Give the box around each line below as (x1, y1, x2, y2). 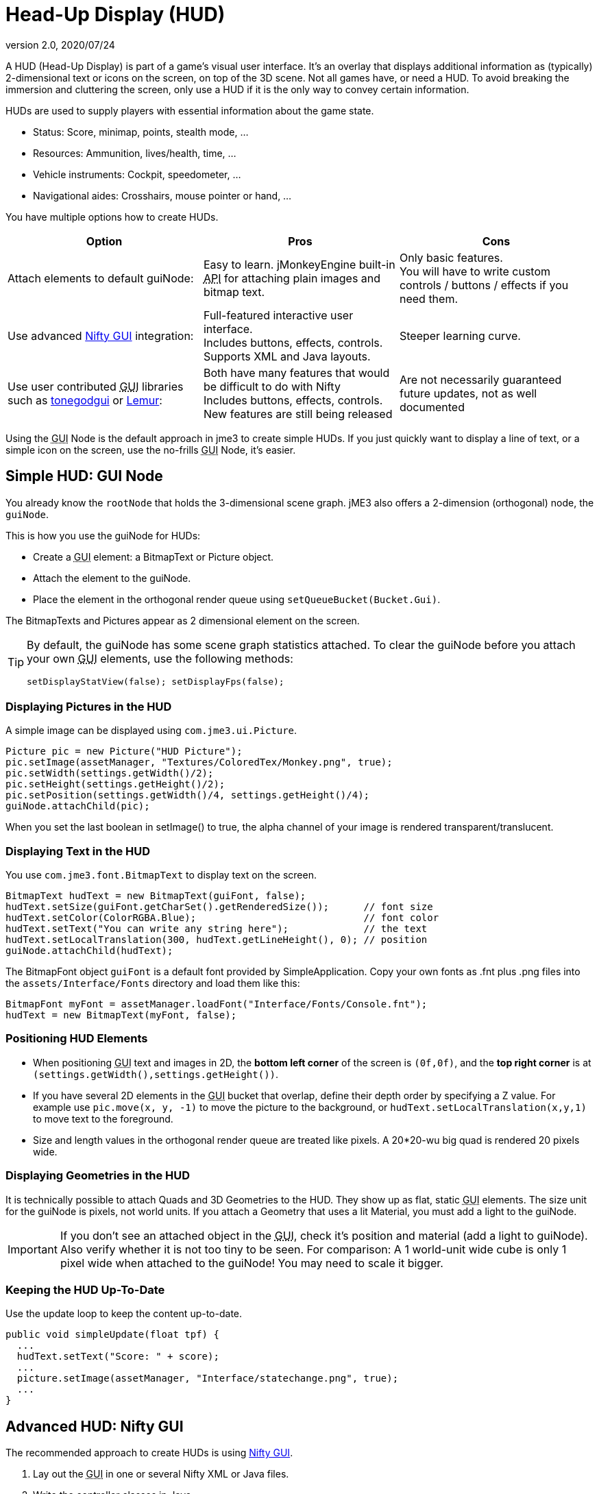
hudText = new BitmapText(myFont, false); (5, 1009, 237, 1021)
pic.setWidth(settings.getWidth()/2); (5, 768, 214, 779)
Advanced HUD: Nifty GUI (5, 1417, 184, 1435)
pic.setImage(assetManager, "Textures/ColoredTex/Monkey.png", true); (5, 757, 393, 768)
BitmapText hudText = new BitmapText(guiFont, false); (5, 890, 306, 902)
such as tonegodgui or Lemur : (8, 393, 162, 407)
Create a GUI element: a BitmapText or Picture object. (33, 550, 274, 563)
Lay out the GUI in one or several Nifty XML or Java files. (33, 1468, 289, 1480)
